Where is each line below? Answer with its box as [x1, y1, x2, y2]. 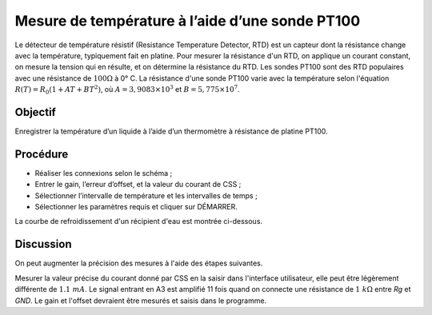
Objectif [14, 105, 56, 119]
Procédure [14, 147, 69, 161]
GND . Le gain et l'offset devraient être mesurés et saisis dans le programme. [14, 296, 267, 305]
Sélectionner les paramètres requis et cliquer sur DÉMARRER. [34, 202, 238, 212]
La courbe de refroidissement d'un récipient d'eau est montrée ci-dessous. [14, 217, 263, 226]
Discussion [14, 237, 72, 251]
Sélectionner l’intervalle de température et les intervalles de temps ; [34, 190, 258, 200]
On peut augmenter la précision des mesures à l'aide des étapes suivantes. [14, 258, 263, 268]
